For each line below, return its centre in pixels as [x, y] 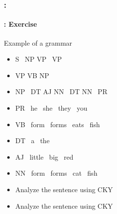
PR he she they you [51, 108]
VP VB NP [32, 75]
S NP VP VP [38, 59]
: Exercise [21, 24]
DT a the [32, 140]
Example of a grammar [38, 42]
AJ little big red [44, 156]
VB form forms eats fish [58, 124]
